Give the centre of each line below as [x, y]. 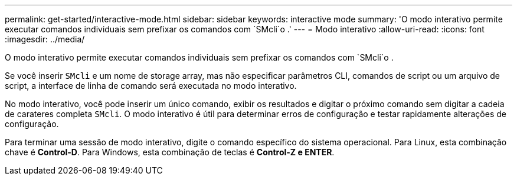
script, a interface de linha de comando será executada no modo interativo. [151, 86]
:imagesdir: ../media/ [45, 39]
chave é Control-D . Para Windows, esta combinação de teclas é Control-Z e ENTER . [170, 152]
